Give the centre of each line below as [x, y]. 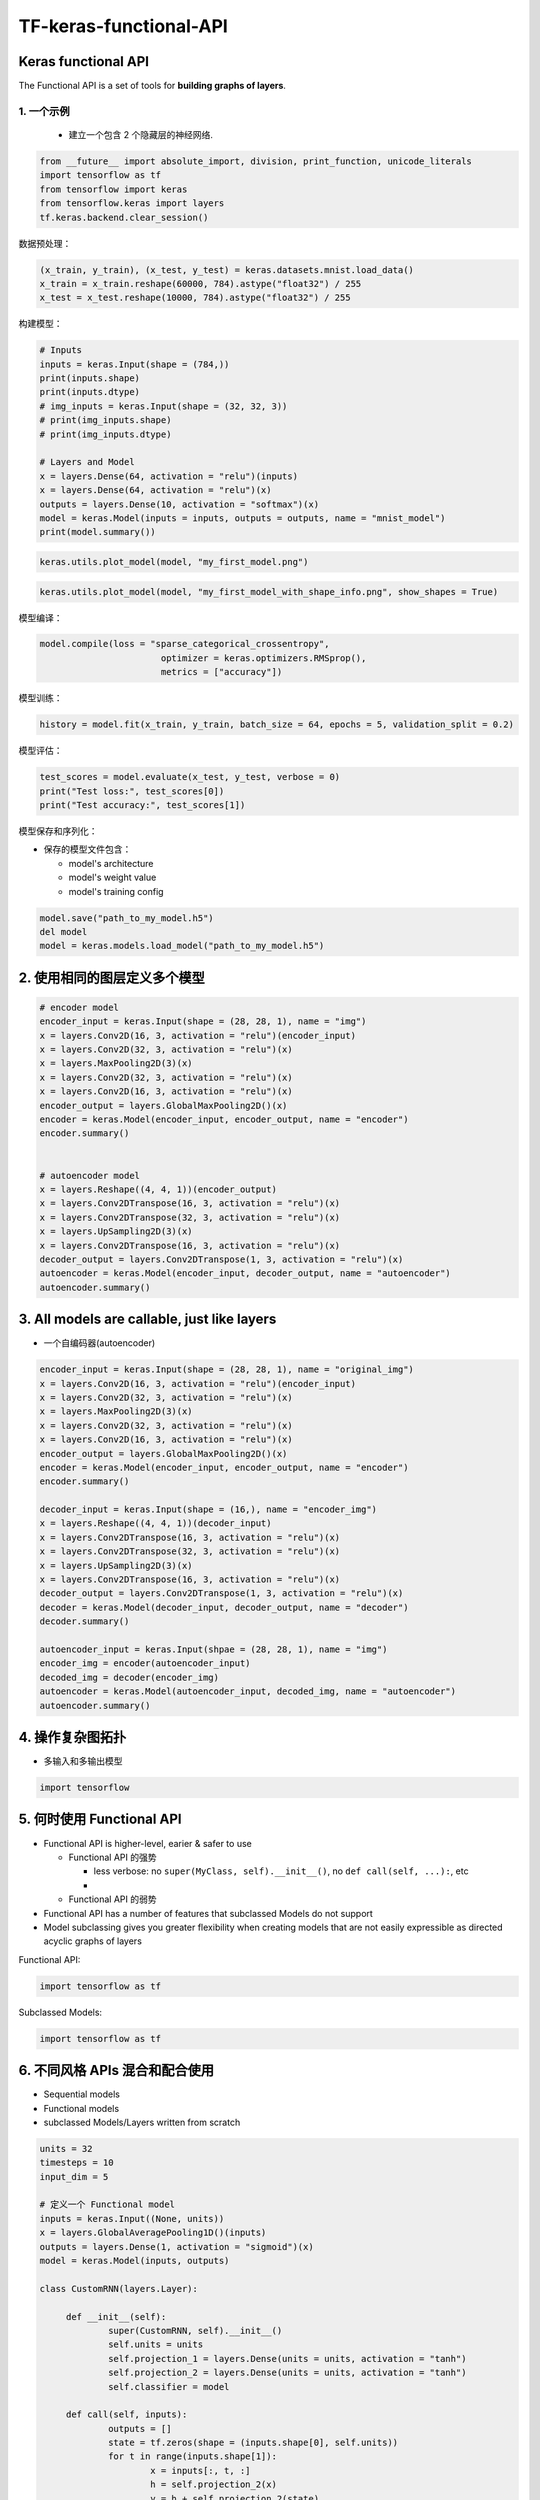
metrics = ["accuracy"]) [221, 672]
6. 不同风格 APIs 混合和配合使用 [116, 2070]
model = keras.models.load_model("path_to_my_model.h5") [182, 946]
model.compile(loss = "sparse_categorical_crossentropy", [184, 644]
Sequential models [81, 2094]
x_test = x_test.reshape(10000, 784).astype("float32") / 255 [195, 298]
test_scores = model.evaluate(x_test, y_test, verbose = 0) [190, 777]
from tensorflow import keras [113, 189]
